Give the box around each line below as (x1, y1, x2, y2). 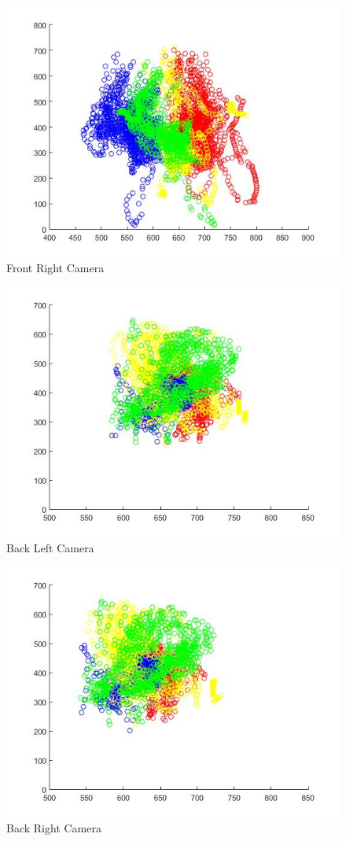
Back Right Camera (6, 819, 101, 835)
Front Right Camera (6, 259, 105, 275)
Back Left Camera (6, 539, 94, 555)
